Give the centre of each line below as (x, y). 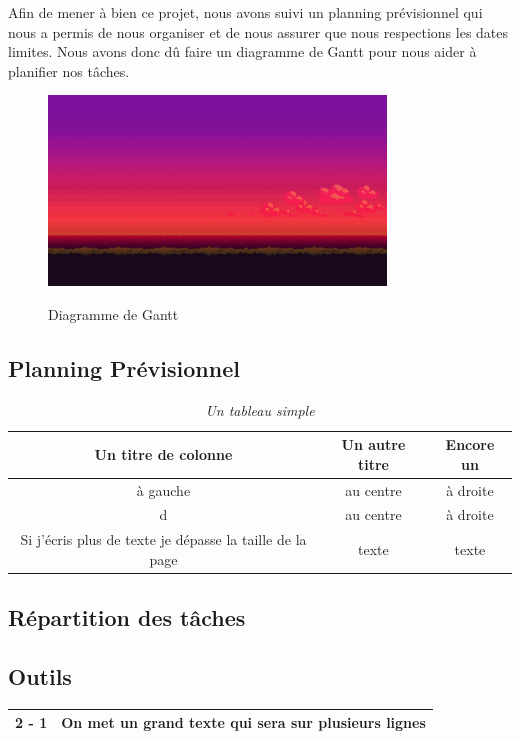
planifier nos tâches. (69, 70)
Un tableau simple (260, 409)
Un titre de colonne (163, 453)
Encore (470, 444)
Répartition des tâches (127, 617)
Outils (40, 676)
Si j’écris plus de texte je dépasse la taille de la (163, 539)
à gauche (163, 489)
